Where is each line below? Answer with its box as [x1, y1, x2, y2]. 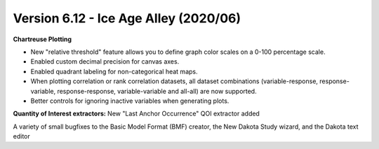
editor [13, 132, 31, 141]
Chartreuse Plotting [13, 35, 72, 43]
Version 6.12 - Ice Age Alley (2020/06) [13, 10, 241, 26]
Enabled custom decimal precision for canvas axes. [30, 57, 180, 66]
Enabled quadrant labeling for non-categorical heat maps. [30, 67, 198, 76]
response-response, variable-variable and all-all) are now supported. [57, 87, 257, 95]
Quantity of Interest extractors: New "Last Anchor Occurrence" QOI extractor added [13, 109, 260, 118]
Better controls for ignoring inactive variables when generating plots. [30, 97, 230, 105]
